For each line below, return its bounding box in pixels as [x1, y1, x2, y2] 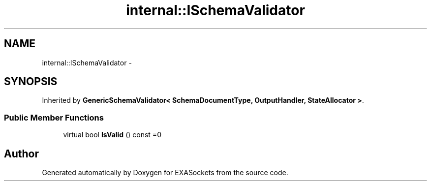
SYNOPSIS [4, 75, 58, 88]
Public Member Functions [4, 112, 104, 123]
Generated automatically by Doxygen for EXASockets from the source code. [42, 168, 288, 177]
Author [4, 147, 39, 160]
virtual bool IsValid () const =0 [63, 130, 161, 139]
